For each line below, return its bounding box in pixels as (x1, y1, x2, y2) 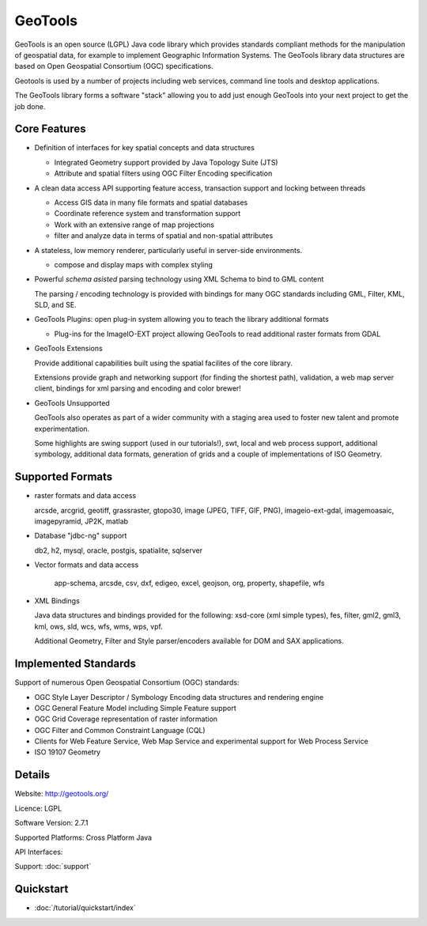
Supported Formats (14, 471, 113, 484)
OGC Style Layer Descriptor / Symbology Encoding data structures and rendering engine (34, 692, 324, 701)
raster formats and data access (34, 491, 137, 501)
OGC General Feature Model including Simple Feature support (34, 703, 236, 712)
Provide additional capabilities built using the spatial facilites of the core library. (34, 358, 293, 368)
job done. (14, 101, 46, 111)
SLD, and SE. (34, 300, 77, 310)
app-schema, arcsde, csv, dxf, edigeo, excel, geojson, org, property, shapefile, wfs (54, 578, 325, 588)
